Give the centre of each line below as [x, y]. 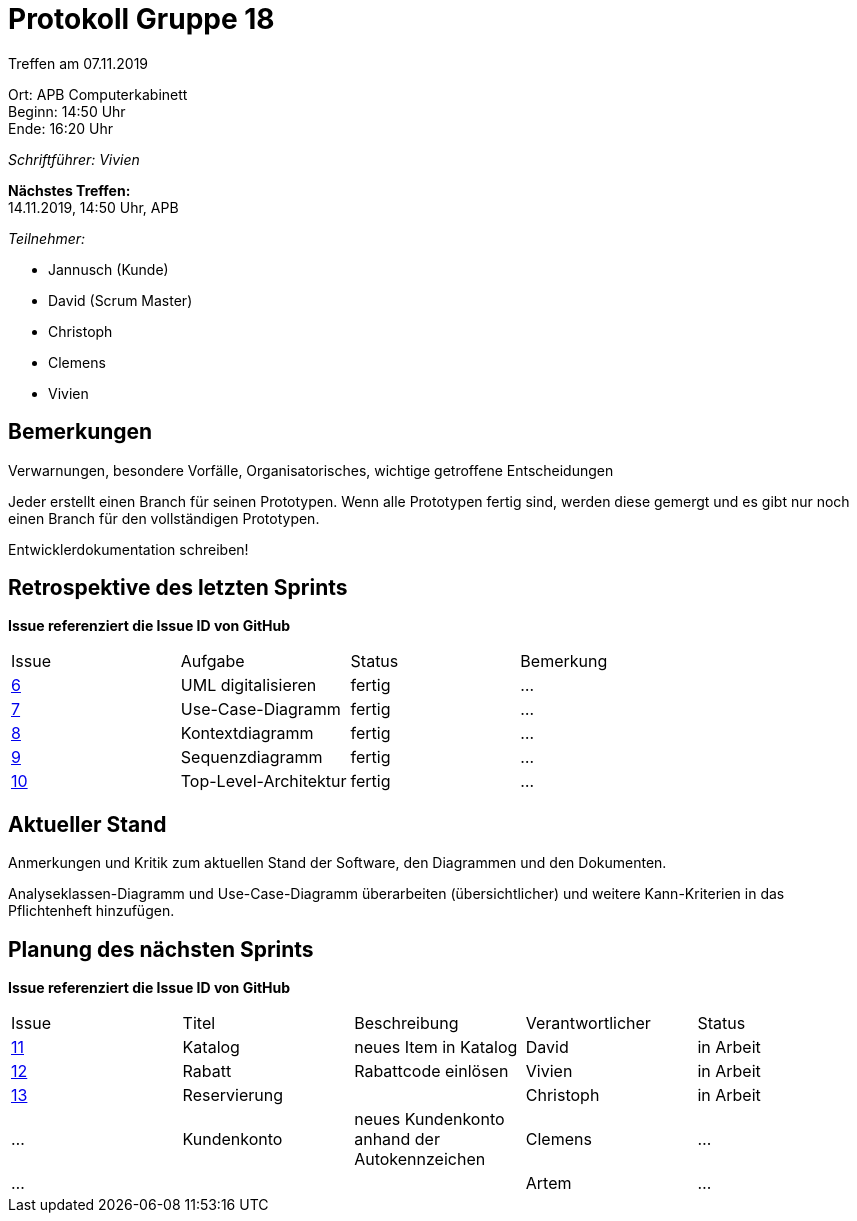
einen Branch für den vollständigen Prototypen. [164, 518]
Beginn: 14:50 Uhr [67, 111]
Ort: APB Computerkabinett [98, 94]
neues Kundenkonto [429, 1119]
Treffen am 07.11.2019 [78, 63]
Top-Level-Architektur [263, 781]
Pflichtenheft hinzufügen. [91, 911]
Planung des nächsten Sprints [161, 949]
